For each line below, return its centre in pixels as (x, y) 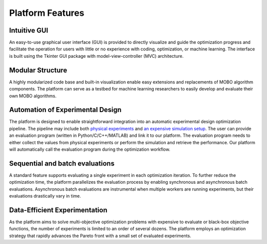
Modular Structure (38, 70)
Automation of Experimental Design (65, 110)
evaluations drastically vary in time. (45, 196)
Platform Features (47, 13)
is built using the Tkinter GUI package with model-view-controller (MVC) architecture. (96, 56)
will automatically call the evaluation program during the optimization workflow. (90, 149)
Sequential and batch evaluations (62, 163)
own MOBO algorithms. (33, 96)
